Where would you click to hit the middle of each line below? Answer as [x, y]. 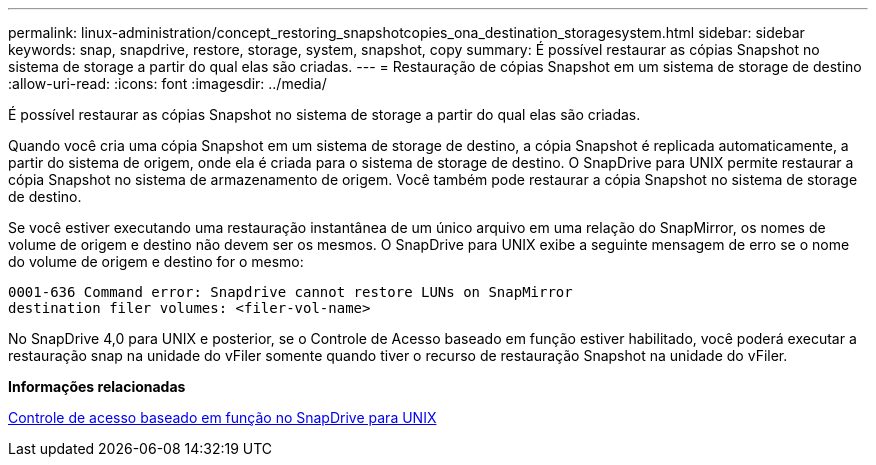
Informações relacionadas [97, 386]
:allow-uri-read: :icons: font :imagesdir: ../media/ [167, 83]
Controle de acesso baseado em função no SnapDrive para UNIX [222, 417]
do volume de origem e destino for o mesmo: [156, 261]
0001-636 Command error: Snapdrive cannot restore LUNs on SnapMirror [290, 292]
